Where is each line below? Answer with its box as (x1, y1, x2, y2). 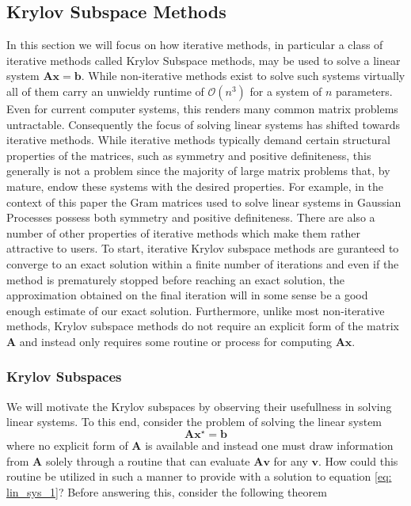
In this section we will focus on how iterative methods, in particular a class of (6, 36, 383, 53)
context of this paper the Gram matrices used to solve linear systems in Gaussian (6, 193, 401, 210)
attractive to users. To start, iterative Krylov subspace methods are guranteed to (6, 240, 399, 257)
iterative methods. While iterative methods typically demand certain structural (6, 131, 391, 148)
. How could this (318, 452, 398, 469)
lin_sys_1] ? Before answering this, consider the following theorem (6, 483, 327, 500)
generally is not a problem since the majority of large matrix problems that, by (6, 162, 390, 179)
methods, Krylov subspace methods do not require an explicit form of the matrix (6, 318, 399, 334)
